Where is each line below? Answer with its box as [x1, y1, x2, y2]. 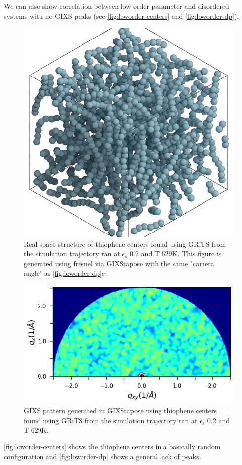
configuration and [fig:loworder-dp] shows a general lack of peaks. [4, 451, 201, 461]
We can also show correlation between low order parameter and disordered [4, 1, 229, 11]
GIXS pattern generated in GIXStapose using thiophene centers [24, 405, 217, 416]
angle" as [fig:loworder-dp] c [24, 268, 105, 278]
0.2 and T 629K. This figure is [130, 248, 222, 259]
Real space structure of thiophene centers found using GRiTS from [24, 238, 226, 249]
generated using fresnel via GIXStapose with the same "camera [24, 258, 214, 268]
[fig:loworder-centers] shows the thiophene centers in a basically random [4, 441, 221, 452]
